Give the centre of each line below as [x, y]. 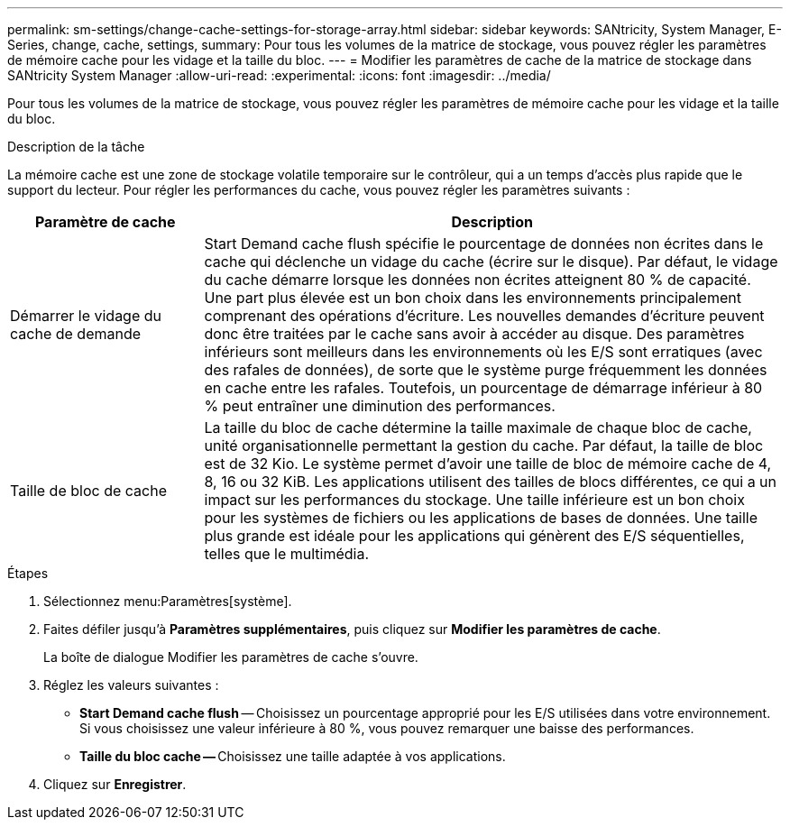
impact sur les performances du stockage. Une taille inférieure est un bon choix [474, 500]
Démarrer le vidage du [86, 316]
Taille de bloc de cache [88, 491]
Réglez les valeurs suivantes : [131, 685]
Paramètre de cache [105, 222]
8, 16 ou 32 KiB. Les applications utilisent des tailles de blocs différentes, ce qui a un [491, 482]
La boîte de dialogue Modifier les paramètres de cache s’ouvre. [231, 657]
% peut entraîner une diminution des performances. [380, 406]
